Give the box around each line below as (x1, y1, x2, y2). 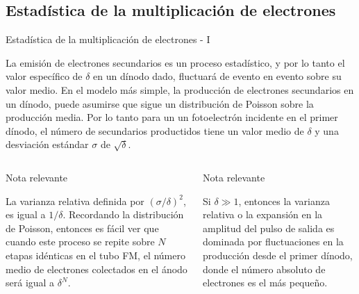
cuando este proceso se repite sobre (6, 234, 155, 249)
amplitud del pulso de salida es (203, 220, 335, 235)
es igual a (6, 207, 46, 222)
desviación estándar (6, 137, 89, 152)
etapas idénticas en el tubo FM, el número (6, 247, 185, 262)
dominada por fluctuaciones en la (203, 234, 344, 249)
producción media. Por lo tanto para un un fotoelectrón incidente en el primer (6, 110, 338, 124)
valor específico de (6, 69, 83, 83)
